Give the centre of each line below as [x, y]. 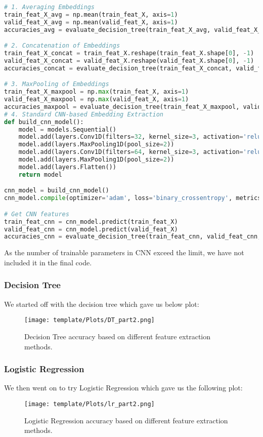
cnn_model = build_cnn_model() [57, 191]
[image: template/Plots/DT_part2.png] [90, 320]
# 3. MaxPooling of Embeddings [57, 84]
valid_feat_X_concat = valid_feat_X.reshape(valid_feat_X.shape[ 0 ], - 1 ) [129, 61]
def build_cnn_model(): [44, 122]
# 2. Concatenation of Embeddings [62, 46]
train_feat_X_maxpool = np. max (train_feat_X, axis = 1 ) [97, 92]
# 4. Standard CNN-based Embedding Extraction [84, 114]
